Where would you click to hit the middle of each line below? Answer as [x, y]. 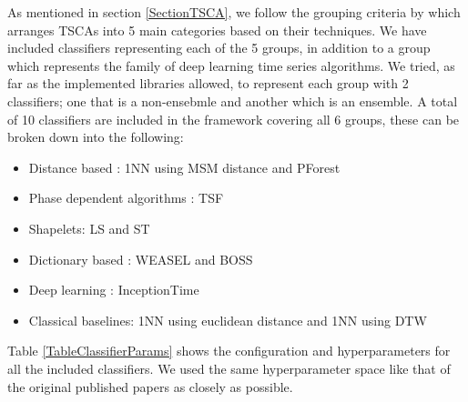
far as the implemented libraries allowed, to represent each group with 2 [208, 83]
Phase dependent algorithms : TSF [126, 198]
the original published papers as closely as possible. [150, 386]
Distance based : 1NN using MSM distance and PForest [184, 167]
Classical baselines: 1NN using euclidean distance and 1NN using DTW [228, 320]
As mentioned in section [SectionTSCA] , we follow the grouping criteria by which [234, 12]
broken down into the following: [96, 137]
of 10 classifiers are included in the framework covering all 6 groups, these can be [234, 119]
